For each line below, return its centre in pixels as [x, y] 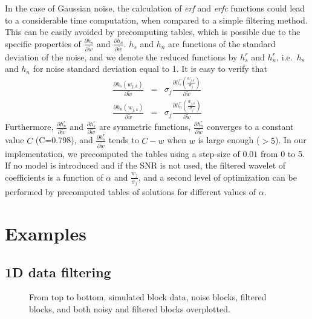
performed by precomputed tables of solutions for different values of [131, 192]
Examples [46, 234]
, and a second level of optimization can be [217, 177]
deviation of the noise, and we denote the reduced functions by [121, 56]
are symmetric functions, [145, 127]
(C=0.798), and [64, 140]
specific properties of [43, 43]
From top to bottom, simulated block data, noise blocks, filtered [148, 297]
